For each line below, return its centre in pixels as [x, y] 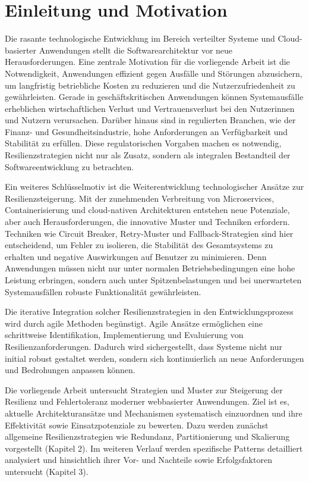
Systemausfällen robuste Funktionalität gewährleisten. [103, 291]
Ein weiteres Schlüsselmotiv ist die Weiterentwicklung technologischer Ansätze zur [154, 187]
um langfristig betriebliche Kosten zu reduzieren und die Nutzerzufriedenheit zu [150, 85]
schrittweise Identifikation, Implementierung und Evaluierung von [124, 335]
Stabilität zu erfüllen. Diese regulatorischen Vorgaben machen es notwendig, [143, 143]
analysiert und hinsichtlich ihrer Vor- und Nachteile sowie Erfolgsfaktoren [138, 460]
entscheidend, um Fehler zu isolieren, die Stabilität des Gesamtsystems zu [139, 245]
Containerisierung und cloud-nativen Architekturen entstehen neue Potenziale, [147, 210]
